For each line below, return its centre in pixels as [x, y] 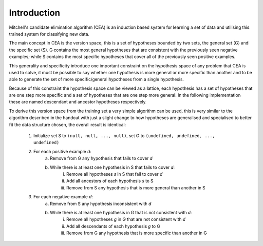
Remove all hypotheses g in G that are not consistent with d [126, 219]
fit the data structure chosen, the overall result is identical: [67, 124]
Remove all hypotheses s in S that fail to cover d [114, 174]
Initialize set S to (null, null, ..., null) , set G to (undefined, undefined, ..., [124, 136]
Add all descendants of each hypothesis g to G [113, 226]
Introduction [35, 13]
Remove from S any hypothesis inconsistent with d [101, 204]
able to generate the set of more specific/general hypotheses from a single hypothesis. [96, 79]
